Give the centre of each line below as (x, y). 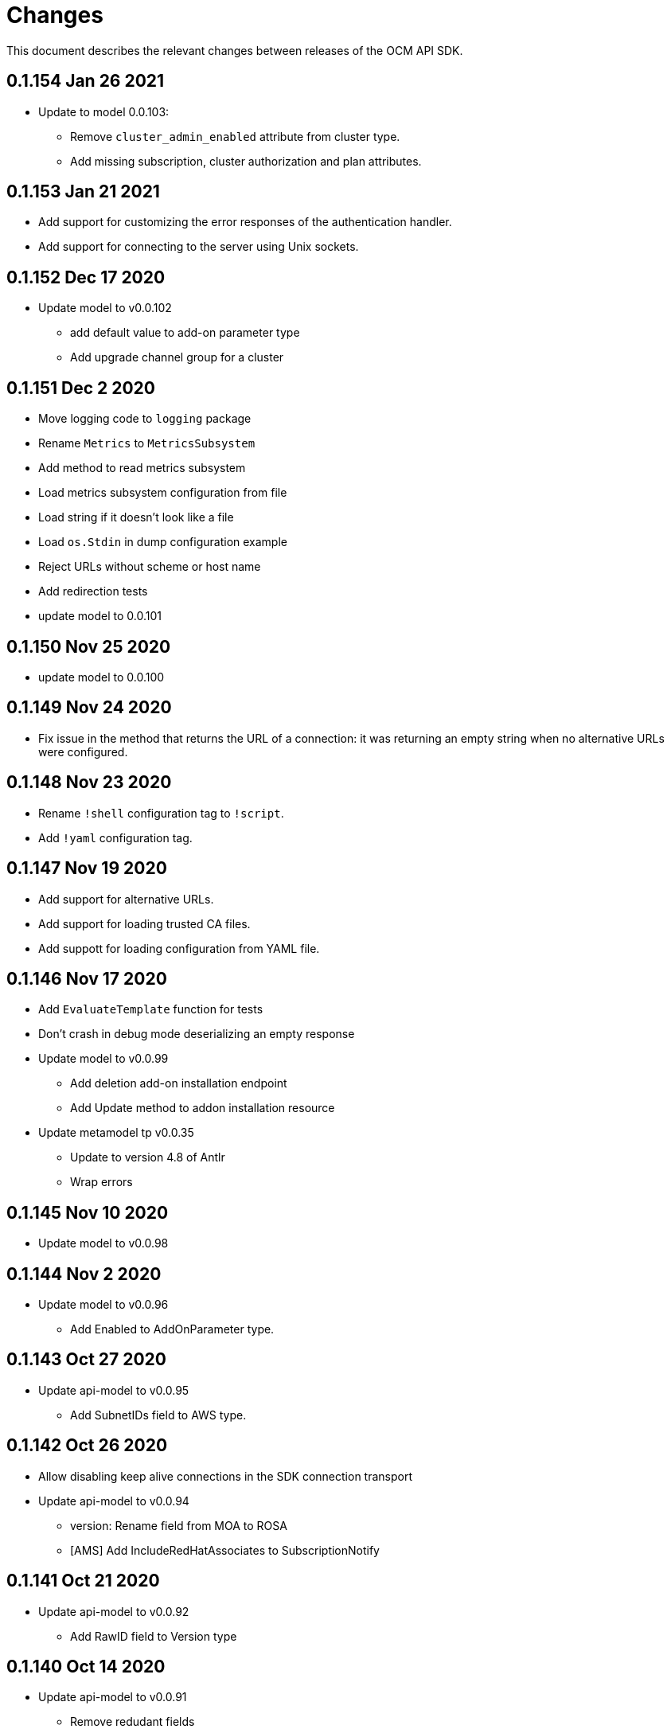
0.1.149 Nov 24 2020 (89, 708)
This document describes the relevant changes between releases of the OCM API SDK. (235, 50)
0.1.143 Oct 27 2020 (87, 1360)
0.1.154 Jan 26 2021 (86, 81)
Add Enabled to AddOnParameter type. (172, 1329)
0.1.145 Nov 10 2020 (88, 1212)
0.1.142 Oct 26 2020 (87, 1446)
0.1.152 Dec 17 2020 (86, 277)
